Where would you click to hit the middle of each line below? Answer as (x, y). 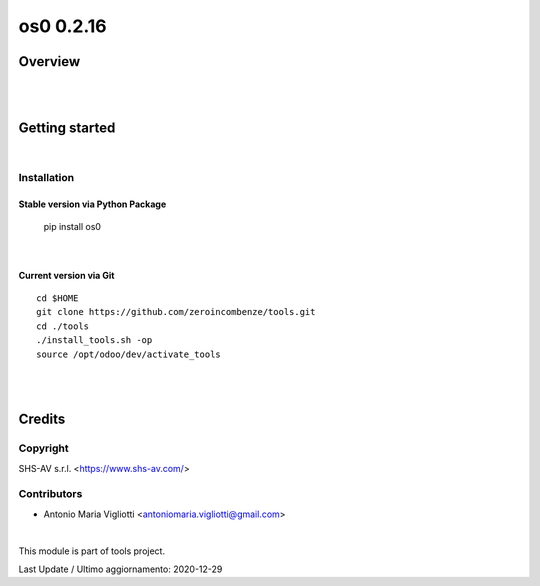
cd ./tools (63, 326)
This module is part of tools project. (91, 551)
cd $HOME (57, 298)
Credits (42, 419)
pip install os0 (72, 227)
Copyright (43, 448)
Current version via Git (66, 275)
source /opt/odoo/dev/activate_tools (129, 354)
